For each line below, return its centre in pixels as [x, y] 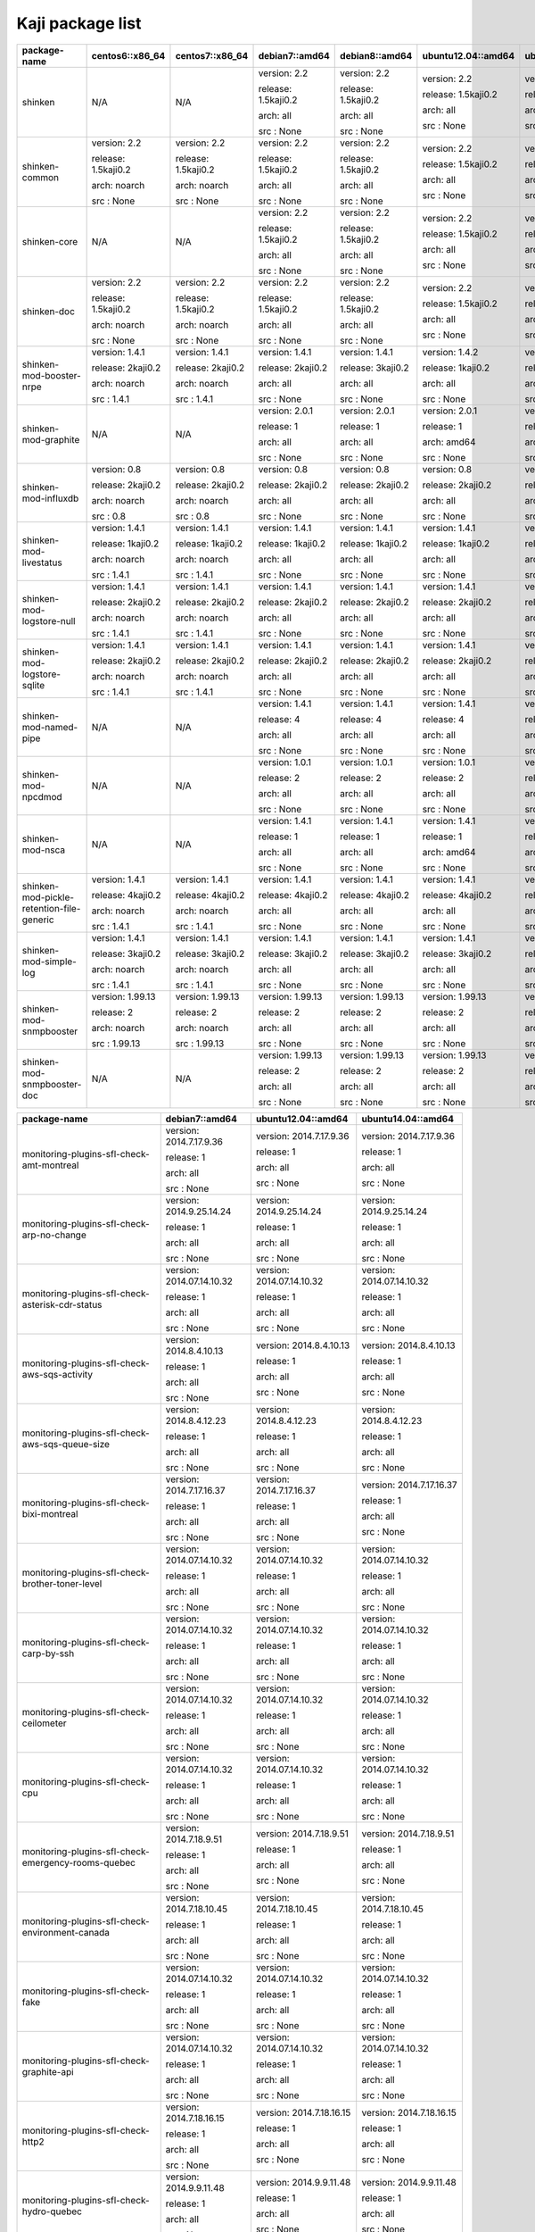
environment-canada [66, 1932]
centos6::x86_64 [128, 55]
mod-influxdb [50, 498]
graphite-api [48, 2071]
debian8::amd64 [376, 55]
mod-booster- [52, 375]
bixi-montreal [50, 1513]
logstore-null [49, 620]
